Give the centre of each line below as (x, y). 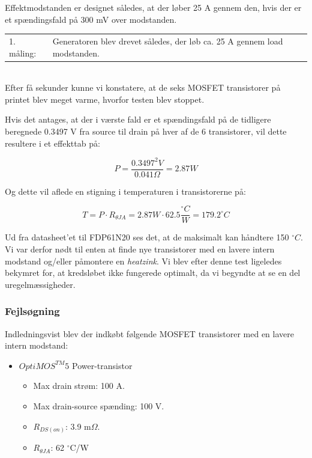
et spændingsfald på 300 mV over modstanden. (91, 19)
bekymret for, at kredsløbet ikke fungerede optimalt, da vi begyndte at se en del (153, 273)
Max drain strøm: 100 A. (79, 386)
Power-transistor (102, 365)
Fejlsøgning (32, 311)
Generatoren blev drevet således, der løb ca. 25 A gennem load (168, 41)
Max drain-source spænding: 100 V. (99, 405)
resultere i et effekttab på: (52, 143)
